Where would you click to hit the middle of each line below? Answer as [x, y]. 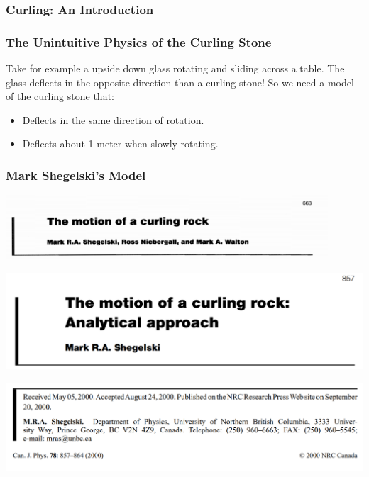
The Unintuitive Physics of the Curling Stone [139, 41]
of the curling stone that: [60, 96]
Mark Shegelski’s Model [76, 175]
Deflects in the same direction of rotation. [113, 119]
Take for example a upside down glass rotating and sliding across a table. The [175, 68]
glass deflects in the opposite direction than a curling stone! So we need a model [180, 82]
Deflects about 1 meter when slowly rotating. [120, 144]
